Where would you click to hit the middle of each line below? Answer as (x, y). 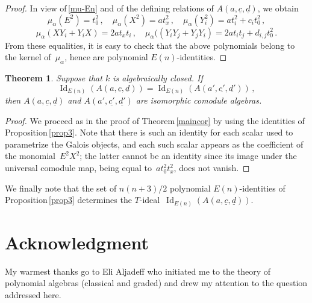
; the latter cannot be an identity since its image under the (188, 156)
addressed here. (33, 295)
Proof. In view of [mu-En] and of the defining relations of (109, 8)
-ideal (150, 200)
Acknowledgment (77, 242)
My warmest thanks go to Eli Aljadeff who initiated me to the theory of (138, 271)
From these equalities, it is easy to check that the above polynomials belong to (150, 45)
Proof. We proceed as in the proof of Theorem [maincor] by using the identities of (155, 120)
